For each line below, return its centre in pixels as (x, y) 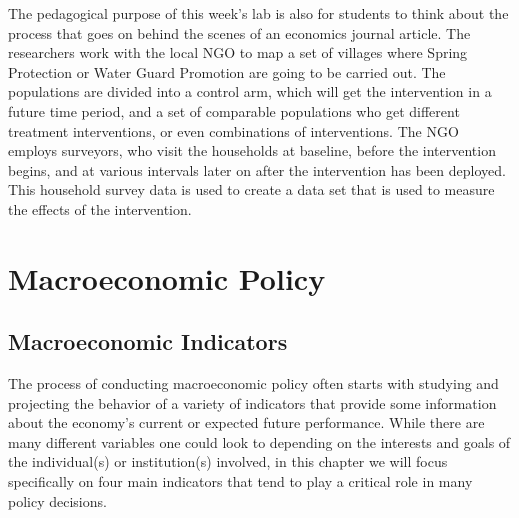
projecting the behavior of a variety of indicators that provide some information (252, 402)
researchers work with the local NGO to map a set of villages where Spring (238, 52)
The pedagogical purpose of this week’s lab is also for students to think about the (258, 13)
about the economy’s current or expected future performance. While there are (246, 422)
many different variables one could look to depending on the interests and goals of (259, 441)
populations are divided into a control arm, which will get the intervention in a (250, 91)
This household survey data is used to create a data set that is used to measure (251, 189)
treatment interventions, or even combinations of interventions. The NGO (233, 130)
